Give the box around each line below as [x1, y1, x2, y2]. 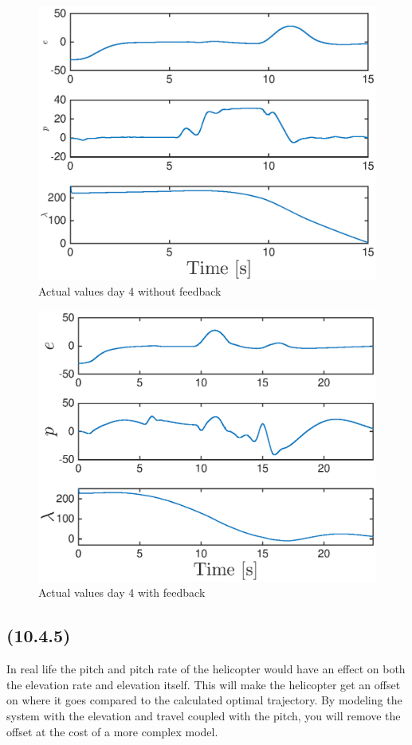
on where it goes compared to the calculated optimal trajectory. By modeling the [6, 692, 402, 708]
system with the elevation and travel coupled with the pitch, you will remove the [6, 707, 401, 723]
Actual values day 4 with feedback [38, 584, 206, 601]
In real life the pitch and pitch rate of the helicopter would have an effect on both [6, 661, 406, 677]
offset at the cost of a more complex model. [6, 723, 218, 739]
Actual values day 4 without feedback [38, 283, 222, 300]
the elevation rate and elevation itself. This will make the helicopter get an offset [6, 676, 401, 692]
